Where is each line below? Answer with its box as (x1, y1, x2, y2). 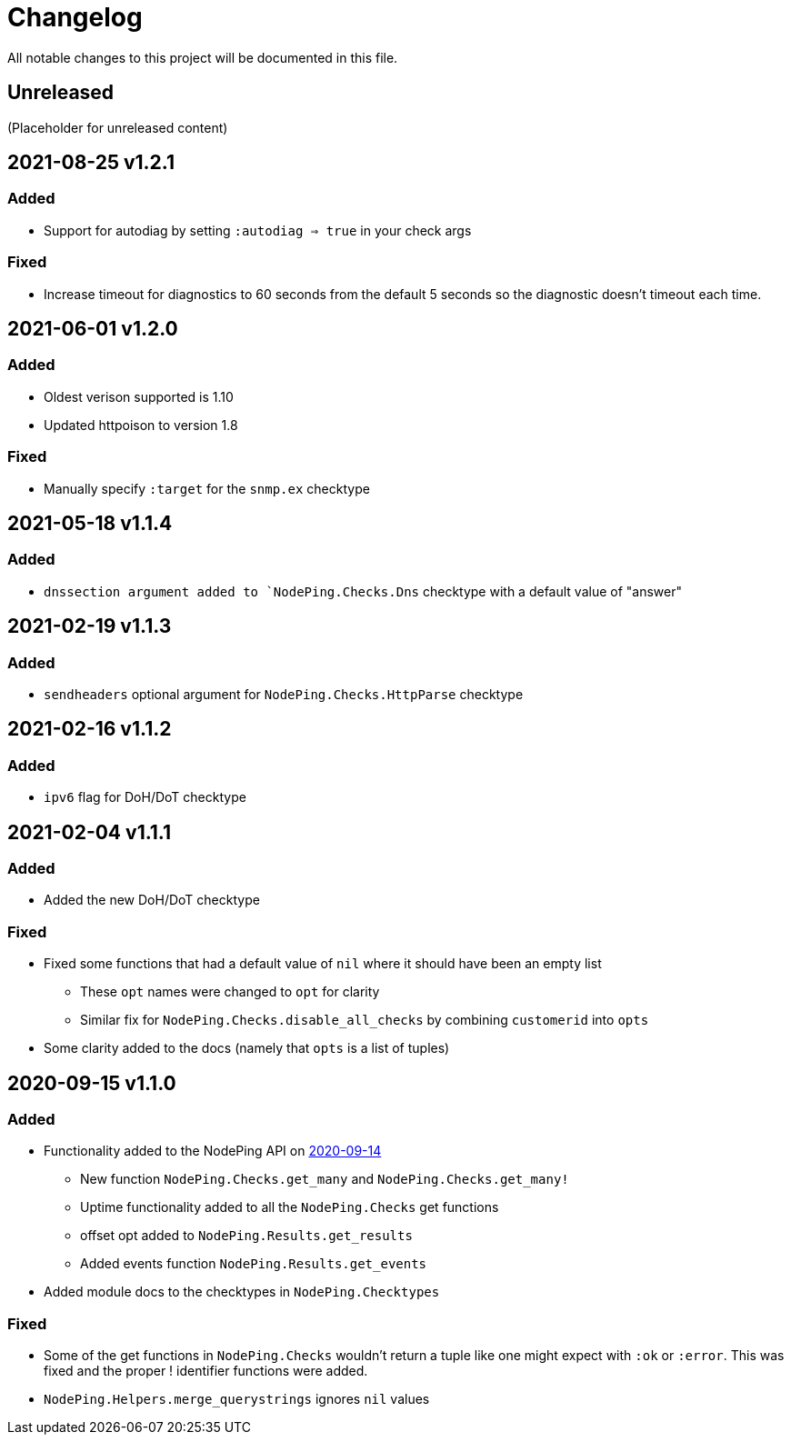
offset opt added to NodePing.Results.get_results (80, 1227, 413, 1244)
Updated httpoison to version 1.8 (44, 416, 238, 433)
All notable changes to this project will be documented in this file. (7, 49, 398, 65)
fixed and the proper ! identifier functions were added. (44, 1363, 368, 1379)
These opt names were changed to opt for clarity (80, 984, 380, 1000)
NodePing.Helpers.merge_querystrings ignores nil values (44, 1391, 430, 1407)
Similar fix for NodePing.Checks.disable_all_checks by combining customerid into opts (80, 1012, 649, 1028)
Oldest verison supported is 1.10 (44, 388, 234, 405)
